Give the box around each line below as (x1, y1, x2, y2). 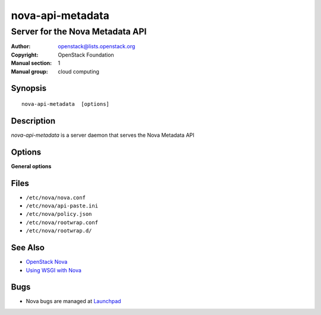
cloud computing (58, 68, 99, 75)
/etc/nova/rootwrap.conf (26, 219, 98, 226)
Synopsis (11, 83, 47, 93)
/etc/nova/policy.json (26, 211, 92, 218)
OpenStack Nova (26, 259, 68, 266)
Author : (11, 43, 31, 50)
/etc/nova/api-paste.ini (26, 203, 98, 209)
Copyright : (11, 51, 39, 58)
